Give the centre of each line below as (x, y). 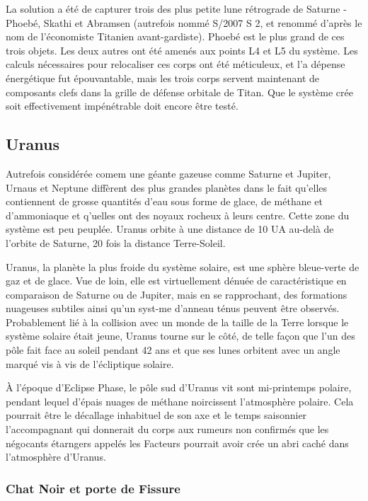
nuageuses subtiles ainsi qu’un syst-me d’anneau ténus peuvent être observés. (173, 308)
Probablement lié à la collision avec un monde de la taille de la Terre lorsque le (177, 322)
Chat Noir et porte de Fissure (93, 488)
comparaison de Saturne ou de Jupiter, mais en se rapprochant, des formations (177, 294)
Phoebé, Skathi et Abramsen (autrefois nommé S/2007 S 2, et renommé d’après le (184, 22)
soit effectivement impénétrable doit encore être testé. (122, 106)
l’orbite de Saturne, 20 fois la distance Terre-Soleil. (116, 242)
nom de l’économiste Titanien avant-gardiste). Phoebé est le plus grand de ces (175, 36)
